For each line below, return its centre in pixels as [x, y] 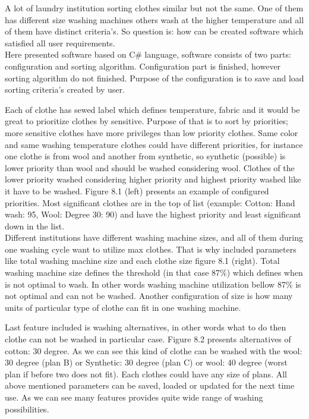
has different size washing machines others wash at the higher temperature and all [154, 19]
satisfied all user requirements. [60, 42]
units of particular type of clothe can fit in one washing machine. [123, 307]
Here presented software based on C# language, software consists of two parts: [148, 54]
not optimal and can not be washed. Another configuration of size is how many [149, 296]
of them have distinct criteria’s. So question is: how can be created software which [154, 31]
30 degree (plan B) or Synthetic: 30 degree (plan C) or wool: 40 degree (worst [146, 362]
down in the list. [35, 226]
